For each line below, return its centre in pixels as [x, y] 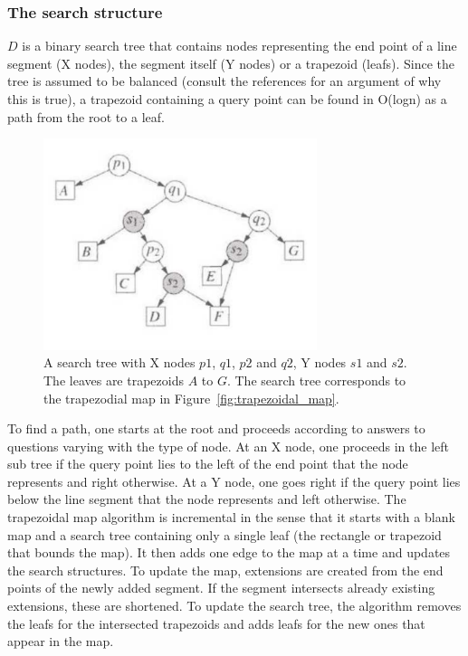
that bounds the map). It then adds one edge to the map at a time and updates [229, 552]
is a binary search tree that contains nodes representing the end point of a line [239, 46]
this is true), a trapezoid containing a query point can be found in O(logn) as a [227, 99]
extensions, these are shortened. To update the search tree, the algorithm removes [234, 606]
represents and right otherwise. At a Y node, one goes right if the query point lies [234, 481]
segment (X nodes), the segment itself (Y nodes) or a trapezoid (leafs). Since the [231, 63]
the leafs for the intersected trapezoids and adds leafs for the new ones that [216, 623]
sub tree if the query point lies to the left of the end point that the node [208, 464]
